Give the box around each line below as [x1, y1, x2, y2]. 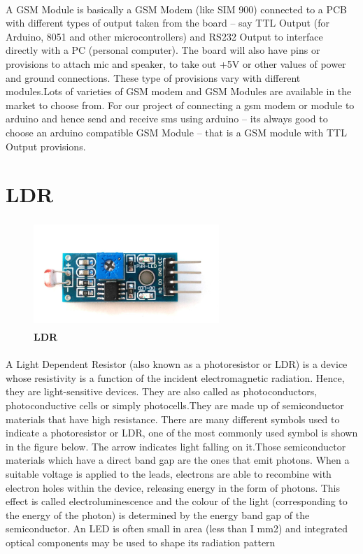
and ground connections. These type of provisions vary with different [6, 70, 301, 85]
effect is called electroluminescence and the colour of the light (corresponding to [6, 494, 348, 509]
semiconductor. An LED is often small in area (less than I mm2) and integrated [6, 521, 348, 536]
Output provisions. [6, 138, 86, 153]
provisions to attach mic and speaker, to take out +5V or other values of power [6, 56, 346, 71]
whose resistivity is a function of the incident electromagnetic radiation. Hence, [6, 370, 345, 385]
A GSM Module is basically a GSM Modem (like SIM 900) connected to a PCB [6, 1, 348, 16]
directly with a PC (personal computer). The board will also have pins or [6, 43, 320, 57]
